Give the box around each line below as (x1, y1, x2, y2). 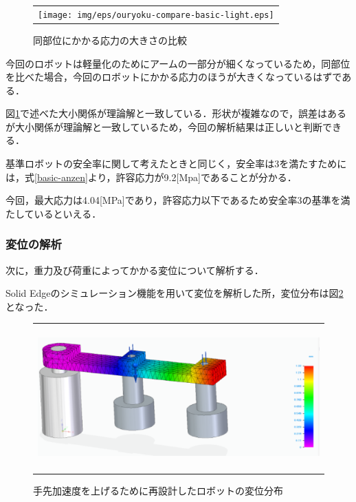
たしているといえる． (5, 206, 102, 220)
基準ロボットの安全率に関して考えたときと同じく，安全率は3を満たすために (5, 156, 347, 171)
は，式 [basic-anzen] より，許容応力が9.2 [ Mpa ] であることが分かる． (5, 169, 297, 184)
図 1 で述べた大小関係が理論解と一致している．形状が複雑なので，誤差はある (5, 106, 347, 121)
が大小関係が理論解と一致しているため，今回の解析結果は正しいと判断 (5, 119, 322, 134)
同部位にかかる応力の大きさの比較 (33, 32, 187, 47)
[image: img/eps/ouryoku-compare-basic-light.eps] (38, 10, 274, 20)
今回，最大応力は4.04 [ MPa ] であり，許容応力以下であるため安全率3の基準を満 (5, 193, 351, 207)
